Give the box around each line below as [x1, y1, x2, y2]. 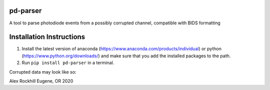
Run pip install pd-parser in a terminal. [21, 60, 114, 66]
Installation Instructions [9, 33, 85, 41]
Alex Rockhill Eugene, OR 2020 [9, 78, 73, 84]
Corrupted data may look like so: [9, 69, 76, 75]
